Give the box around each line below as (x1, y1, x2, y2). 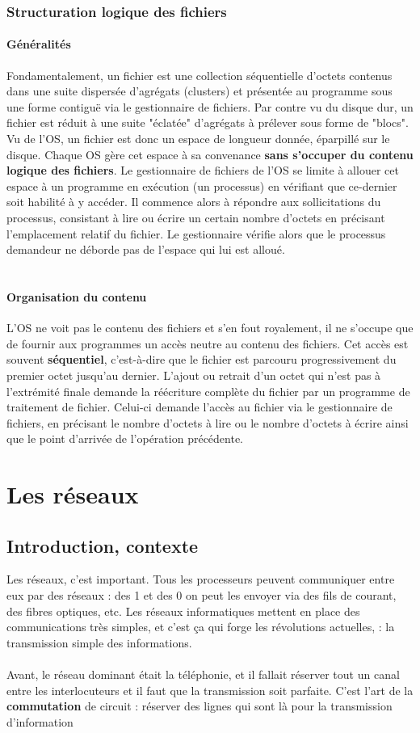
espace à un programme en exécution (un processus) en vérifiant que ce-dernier (6, 177, 397, 194)
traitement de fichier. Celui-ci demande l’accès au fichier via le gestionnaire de (6, 398, 393, 415)
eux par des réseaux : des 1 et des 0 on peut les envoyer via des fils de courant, (6, 587, 397, 604)
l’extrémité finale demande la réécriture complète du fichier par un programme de (6, 382, 410, 399)
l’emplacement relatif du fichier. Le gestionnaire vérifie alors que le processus (6, 225, 386, 242)
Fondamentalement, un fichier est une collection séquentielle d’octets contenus (6, 66, 393, 83)
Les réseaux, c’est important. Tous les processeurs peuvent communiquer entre (6, 571, 395, 588)
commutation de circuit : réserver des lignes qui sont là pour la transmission (6, 697, 393, 714)
